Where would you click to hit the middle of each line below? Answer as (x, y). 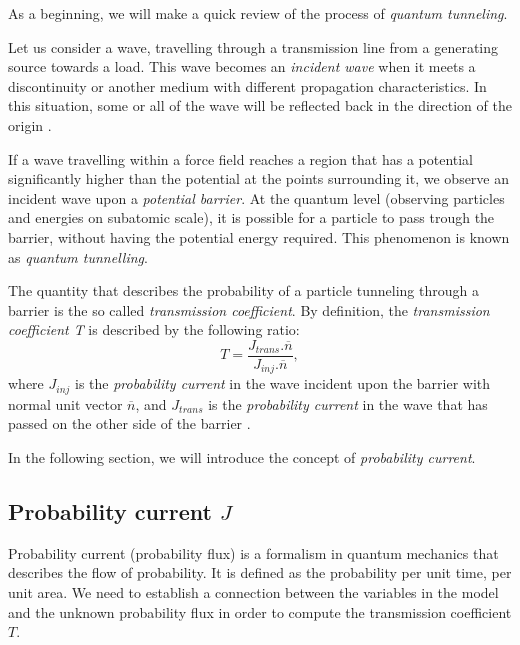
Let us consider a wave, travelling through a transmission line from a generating (253, 46)
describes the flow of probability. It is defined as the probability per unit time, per (260, 572)
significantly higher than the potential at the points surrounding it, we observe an (259, 178)
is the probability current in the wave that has (348, 403)
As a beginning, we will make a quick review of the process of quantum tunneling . (258, 13)
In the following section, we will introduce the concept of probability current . (242, 457)
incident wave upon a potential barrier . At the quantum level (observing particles (256, 197)
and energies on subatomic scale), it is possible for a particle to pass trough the (251, 217)
